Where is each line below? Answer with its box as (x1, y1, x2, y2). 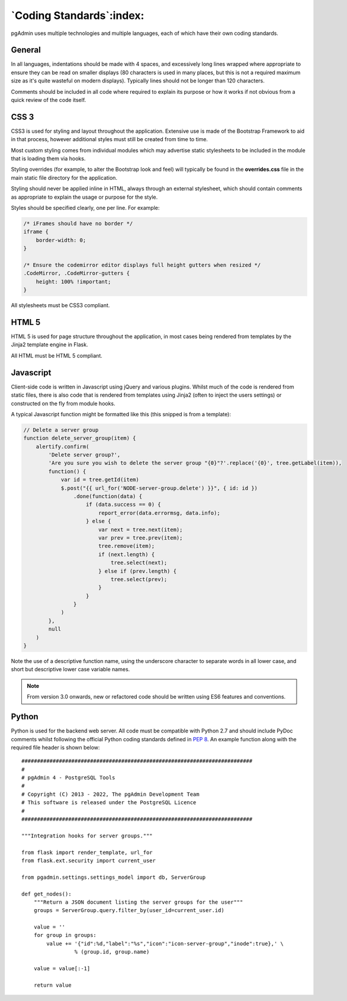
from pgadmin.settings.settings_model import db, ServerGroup (21, 874, 206, 881)
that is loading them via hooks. (11, 155, 86, 162)
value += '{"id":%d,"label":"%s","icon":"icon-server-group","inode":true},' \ (46, 940, 284, 947)
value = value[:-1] (33, 965, 91, 972)
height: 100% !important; (36, 278, 111, 285)
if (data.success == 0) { (86, 501, 161, 508)
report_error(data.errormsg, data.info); (98, 509, 220, 516)
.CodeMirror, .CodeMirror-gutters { (23, 270, 130, 277)
